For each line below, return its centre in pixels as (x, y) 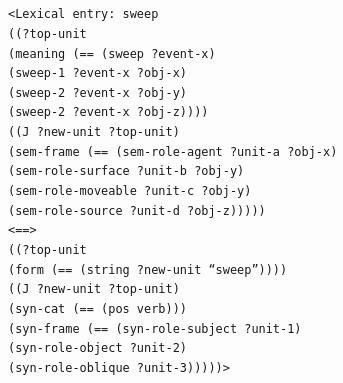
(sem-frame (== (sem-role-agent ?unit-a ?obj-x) (173, 151)
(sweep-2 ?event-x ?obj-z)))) (108, 112)
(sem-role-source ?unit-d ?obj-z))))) (137, 210)
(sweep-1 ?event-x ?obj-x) (97, 73)
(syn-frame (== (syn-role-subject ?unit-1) (155, 328)
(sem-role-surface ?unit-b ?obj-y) (126, 171)
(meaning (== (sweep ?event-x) (112, 53)
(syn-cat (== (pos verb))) (97, 309)
